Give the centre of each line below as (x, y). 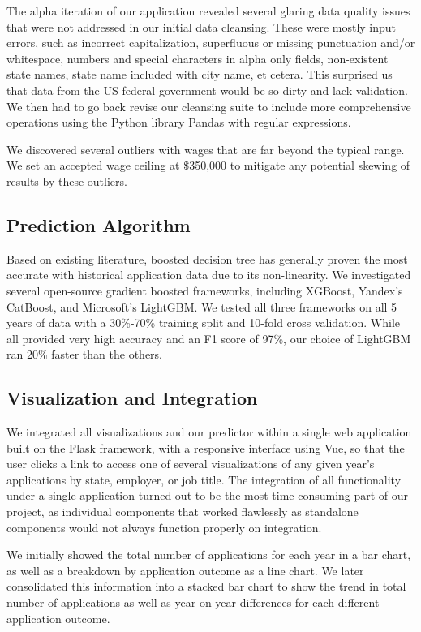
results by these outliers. (67, 181)
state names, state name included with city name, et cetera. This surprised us (200, 74)
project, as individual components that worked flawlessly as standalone (183, 512)
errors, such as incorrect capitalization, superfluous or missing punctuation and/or (211, 43)
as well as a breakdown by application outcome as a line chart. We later (185, 570)
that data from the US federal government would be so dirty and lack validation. (207, 90)
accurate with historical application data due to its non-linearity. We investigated (209, 275)
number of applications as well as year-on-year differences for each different (193, 602)
